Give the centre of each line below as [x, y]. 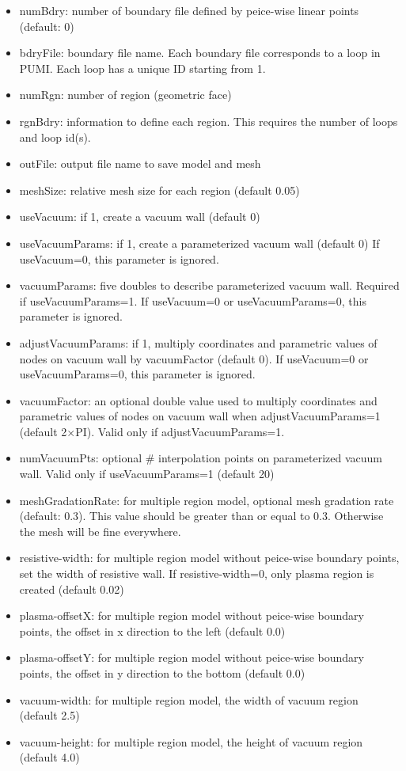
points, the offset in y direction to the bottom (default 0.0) [162, 673]
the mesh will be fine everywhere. [100, 531]
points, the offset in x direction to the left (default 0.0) [152, 630]
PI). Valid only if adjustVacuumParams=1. [180, 431]
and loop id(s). [55, 137]
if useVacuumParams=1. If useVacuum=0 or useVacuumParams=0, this [193, 300]
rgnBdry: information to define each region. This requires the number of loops [209, 121]
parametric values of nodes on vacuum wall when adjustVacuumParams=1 [200, 416]
